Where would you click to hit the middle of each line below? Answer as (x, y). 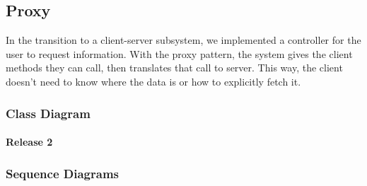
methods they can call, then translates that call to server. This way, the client (174, 68)
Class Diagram (48, 113)
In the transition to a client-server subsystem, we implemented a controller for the (183, 40)
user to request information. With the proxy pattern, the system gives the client (179, 53)
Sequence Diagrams (62, 173)
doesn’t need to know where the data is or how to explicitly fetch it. (153, 81)
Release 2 (29, 142)
